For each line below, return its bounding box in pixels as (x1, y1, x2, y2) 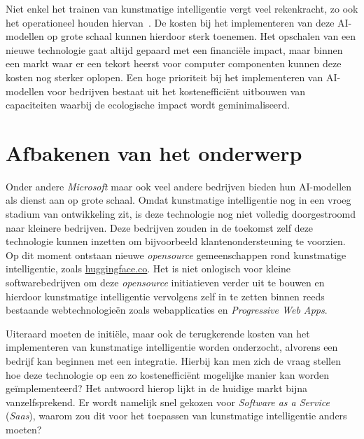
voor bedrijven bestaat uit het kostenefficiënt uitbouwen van (47, 83, 306, 98)
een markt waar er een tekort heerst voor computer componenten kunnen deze (6, 56, 342, 71)
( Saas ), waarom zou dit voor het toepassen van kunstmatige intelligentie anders (6, 408, 347, 423)
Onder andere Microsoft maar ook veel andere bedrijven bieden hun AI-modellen (6, 179, 352, 193)
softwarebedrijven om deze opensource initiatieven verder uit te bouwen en (6, 275, 325, 290)
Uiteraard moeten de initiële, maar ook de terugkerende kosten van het (6, 326, 310, 340)
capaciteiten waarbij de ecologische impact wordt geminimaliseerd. (6, 97, 290, 112)
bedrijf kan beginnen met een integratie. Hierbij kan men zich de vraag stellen (6, 354, 341, 368)
